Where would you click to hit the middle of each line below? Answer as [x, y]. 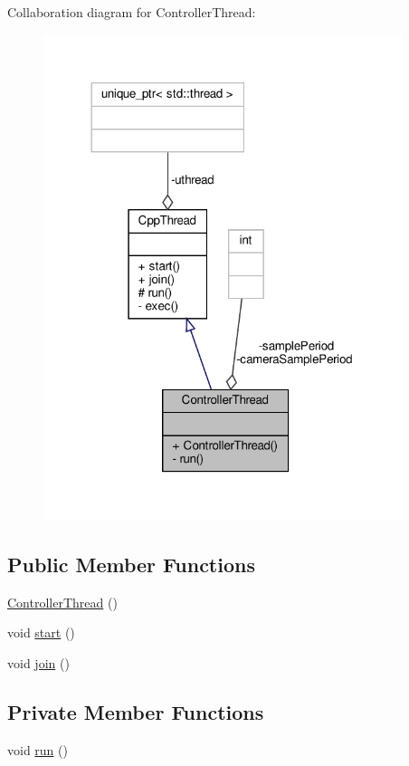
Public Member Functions [131, 564]
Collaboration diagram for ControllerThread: [132, 12]
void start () [41, 632]
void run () [38, 749]
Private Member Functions [136, 711]
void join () [38, 662]
